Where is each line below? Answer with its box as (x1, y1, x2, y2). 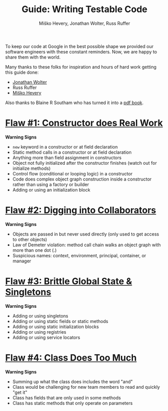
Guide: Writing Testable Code (22, 4, 147, 15)
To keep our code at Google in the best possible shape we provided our (5, 43, 154, 49)
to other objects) (12, 236, 47, 242)
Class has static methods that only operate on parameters (12, 400, 133, 406)
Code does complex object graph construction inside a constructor (12, 176, 152, 182)
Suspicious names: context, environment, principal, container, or (12, 252, 146, 258)
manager (12, 258, 32, 264)
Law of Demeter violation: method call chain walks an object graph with (12, 242, 161, 248)
